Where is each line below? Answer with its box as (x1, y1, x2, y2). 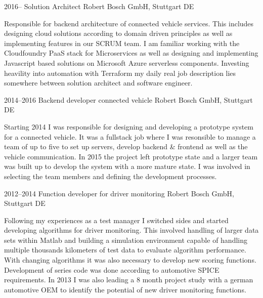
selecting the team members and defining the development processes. (4, 171, 217, 181)
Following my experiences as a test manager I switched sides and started (4, 215, 229, 225)
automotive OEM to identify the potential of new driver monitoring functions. (4, 284, 246, 294)
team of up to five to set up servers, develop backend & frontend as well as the (4, 141, 248, 152)
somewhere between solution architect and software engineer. (4, 77, 193, 88)
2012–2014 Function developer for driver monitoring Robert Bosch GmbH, (4, 188, 234, 198)
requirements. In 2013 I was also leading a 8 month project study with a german (4, 274, 253, 285)
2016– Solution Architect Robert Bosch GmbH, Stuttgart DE (4, 1, 194, 11)
